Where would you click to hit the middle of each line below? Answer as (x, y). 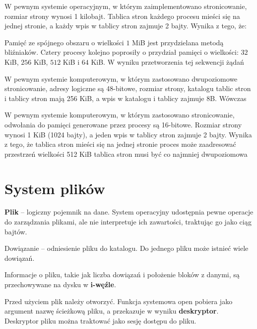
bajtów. (16, 231)
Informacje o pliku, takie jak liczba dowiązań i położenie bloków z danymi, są (122, 274)
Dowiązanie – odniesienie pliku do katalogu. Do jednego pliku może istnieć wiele (127, 248)
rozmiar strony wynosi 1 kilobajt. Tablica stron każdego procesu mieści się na (122, 16)
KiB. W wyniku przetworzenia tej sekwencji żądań (167, 61)
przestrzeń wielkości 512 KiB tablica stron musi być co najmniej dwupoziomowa (126, 154)
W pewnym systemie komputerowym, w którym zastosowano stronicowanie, (120, 115)
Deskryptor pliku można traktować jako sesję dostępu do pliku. (100, 320)
